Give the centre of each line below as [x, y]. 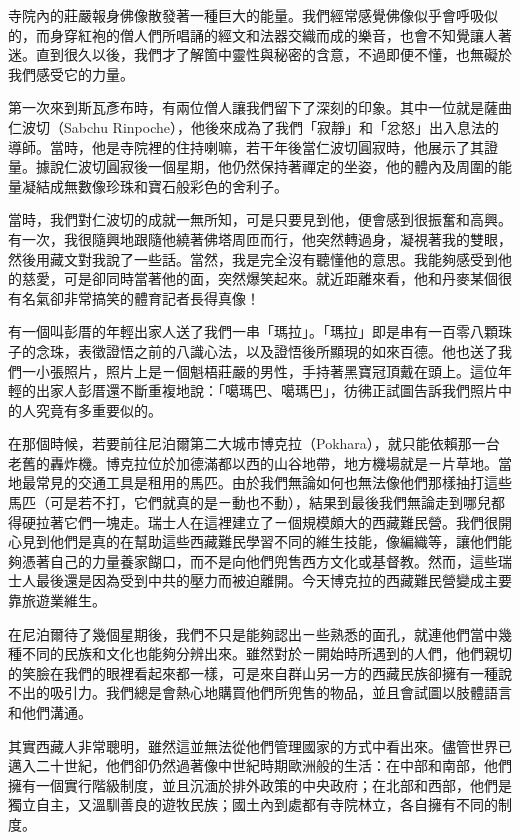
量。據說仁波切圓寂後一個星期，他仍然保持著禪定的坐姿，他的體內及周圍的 [253, 166]
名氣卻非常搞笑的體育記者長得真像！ [140, 297]
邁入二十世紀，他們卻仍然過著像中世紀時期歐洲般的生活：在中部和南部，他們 [260, 765]
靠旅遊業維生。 [57, 600]
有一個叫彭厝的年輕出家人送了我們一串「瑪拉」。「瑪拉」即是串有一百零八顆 [253, 331]
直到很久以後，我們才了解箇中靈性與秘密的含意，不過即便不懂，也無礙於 [273, 54]
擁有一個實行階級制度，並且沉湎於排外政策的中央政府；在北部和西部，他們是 [260, 784]
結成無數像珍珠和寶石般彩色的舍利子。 [161, 185]
